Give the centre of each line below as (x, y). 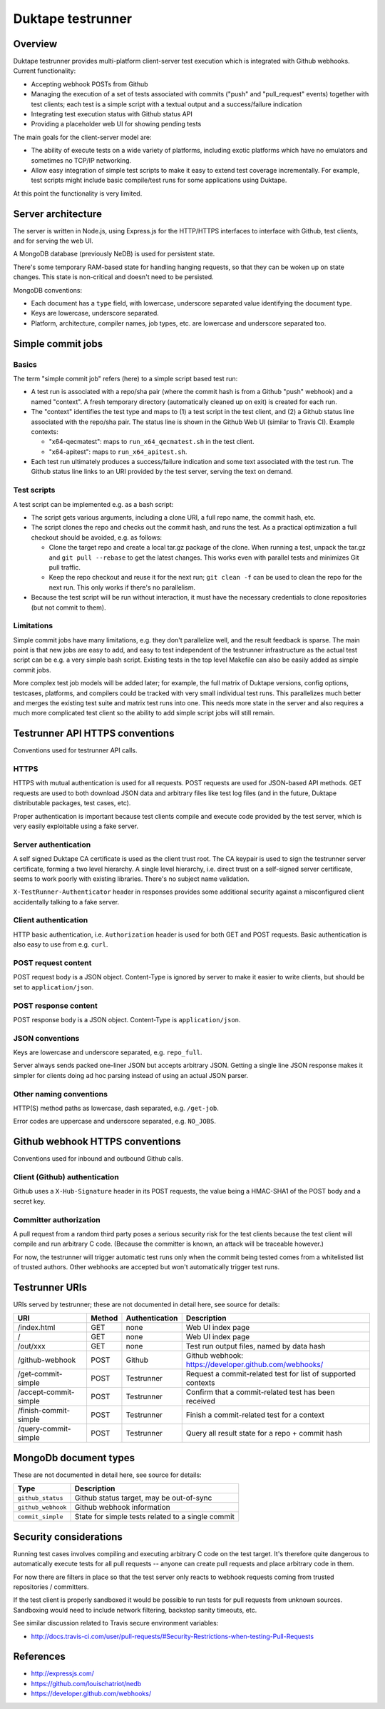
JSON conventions (46, 1038)
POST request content (52, 962)
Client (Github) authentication (66, 1177)
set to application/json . (53, 987)
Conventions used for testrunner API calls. (75, 750)
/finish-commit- (44, 1411)
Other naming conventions (61, 1094)
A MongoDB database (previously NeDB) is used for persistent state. (114, 254)
